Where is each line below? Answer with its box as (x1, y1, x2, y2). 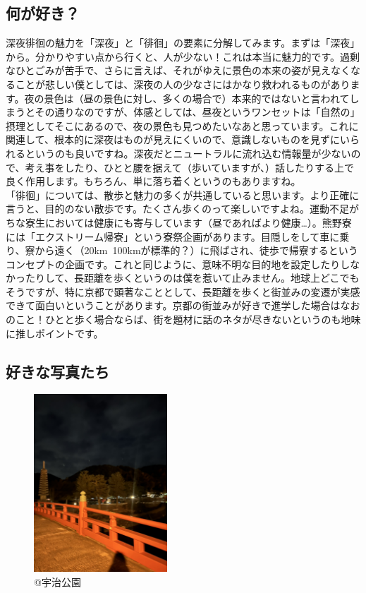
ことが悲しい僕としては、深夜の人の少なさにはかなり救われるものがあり (15, 76, 350, 91)
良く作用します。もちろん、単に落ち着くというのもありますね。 (6, 174, 301, 188)
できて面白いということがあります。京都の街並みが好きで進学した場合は (6, 298, 341, 313)
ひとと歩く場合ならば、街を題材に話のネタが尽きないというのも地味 (44, 312, 361, 327)
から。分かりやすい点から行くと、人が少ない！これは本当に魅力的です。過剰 (6, 49, 360, 64)
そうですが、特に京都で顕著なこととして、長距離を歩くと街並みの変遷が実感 (6, 284, 360, 299)
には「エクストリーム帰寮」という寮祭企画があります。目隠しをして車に (6, 229, 340, 244)
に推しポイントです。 (6, 325, 104, 340)
